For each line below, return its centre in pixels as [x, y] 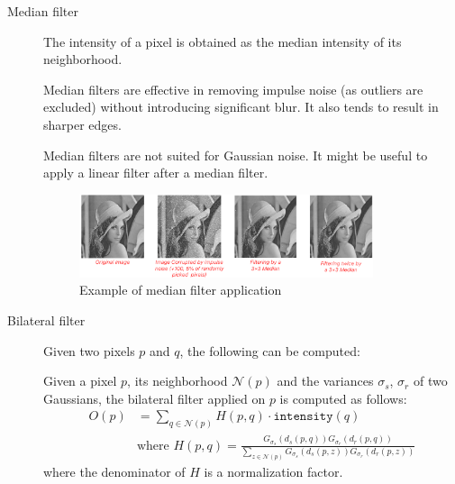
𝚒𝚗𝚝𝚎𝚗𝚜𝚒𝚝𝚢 [303, 417]
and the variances [325, 381]
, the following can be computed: [270, 350]
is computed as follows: [343, 398]
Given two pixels [89, 350]
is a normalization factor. [273, 472]
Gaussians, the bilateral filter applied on [155, 398]
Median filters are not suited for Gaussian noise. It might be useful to [236, 155]
